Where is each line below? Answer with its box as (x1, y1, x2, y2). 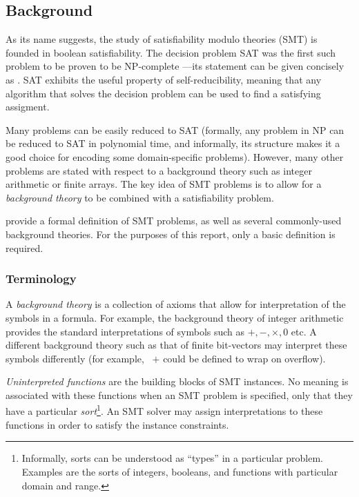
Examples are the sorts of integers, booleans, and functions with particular (21, 464, 338, 478)
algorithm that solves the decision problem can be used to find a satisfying (6, 86, 321, 100)
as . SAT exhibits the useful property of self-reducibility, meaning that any (6, 72, 322, 86)
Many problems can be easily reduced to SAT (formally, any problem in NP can (6, 122, 345, 137)
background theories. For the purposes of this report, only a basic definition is (6, 226, 336, 241)
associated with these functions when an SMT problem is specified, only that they (6, 387, 353, 402)
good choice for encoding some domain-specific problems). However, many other (6, 149, 344, 164)
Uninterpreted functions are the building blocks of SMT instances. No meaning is (6, 374, 349, 389)
